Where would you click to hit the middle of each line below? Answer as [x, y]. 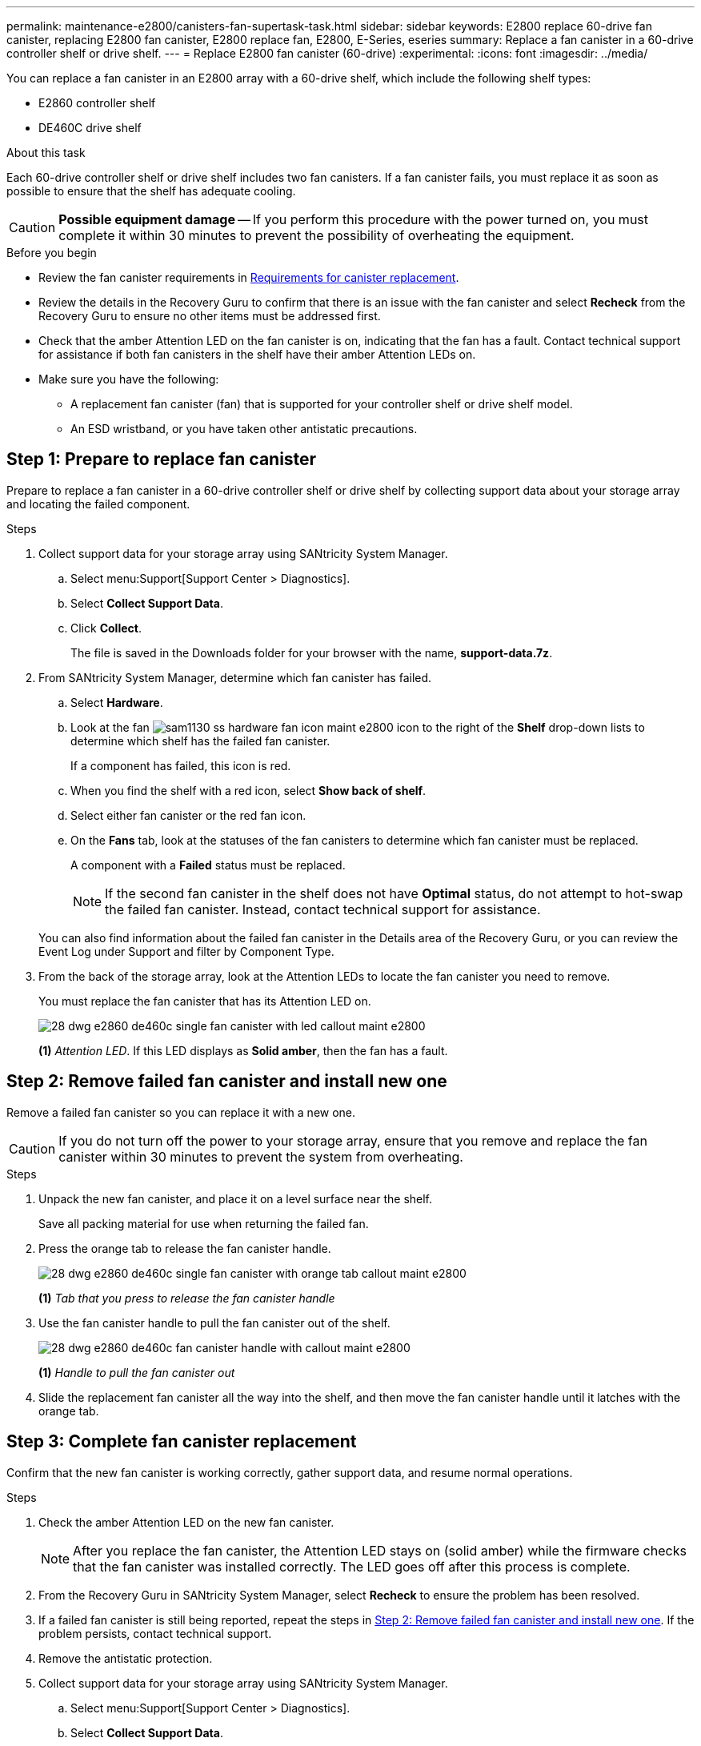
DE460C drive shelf [90, 128]
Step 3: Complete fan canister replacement [182, 1442]
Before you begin [52, 253]
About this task [46, 153]
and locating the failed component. [98, 504]
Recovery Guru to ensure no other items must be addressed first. [210, 316]
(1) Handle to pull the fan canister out [137, 1372]
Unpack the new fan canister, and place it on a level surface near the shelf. [236, 1198]
